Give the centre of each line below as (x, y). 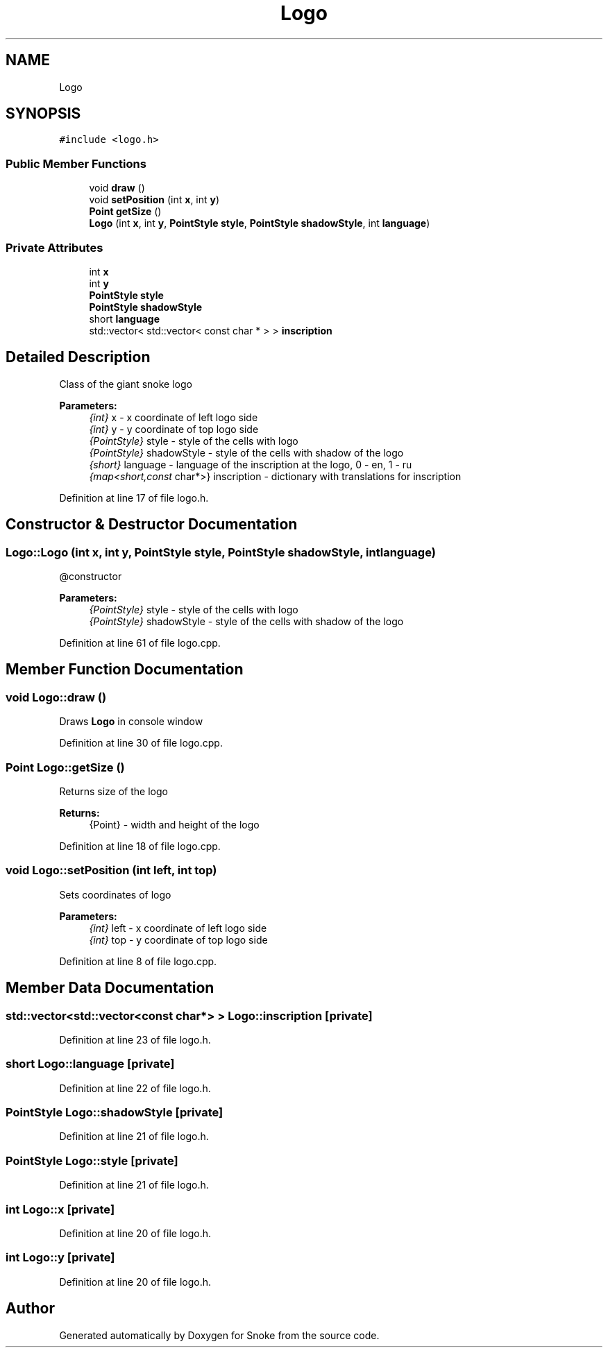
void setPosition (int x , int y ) (154, 200)
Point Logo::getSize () (65, 767)
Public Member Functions (76, 163)
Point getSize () (125, 212)
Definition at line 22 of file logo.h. (135, 1088)
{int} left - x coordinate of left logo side (178, 928)
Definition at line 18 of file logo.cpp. (140, 846)
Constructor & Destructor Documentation (152, 525)
